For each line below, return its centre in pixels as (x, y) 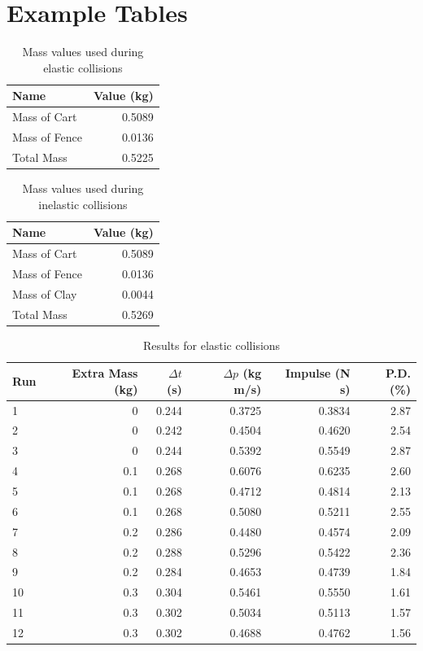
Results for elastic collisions (211, 345)
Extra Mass (105, 373)
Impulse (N (318, 373)
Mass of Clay (45, 293)
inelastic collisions (83, 204)
